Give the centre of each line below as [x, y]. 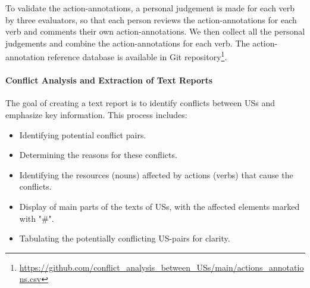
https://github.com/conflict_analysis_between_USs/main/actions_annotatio [162, 267]
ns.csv [30, 279]
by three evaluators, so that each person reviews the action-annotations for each [151, 19]
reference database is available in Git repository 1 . [137, 56]
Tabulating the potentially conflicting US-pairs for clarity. [125, 238]
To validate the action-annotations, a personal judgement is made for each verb [150, 8]
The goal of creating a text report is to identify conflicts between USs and [140, 103]
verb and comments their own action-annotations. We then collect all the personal [155, 31]
